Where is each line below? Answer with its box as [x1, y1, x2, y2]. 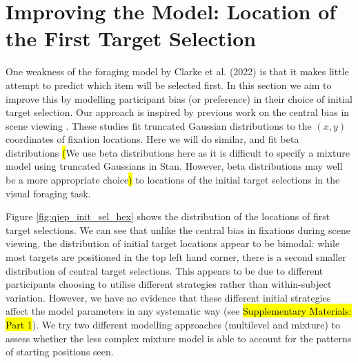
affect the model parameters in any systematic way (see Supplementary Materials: [6, 304, 352, 318]
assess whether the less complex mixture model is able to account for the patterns [6, 331, 352, 345]
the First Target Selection [6, 24, 257, 52]
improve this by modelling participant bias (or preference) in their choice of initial [6, 91, 352, 106]
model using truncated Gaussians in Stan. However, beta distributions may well [6, 159, 343, 173]
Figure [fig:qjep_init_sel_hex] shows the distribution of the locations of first [6, 209, 330, 224]
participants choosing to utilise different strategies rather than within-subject [6, 277, 332, 291]
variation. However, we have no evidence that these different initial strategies [6, 290, 331, 304]
